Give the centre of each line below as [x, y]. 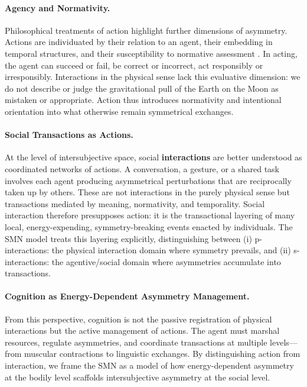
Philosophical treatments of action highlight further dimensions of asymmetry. [146, 30]
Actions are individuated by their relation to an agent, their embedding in [139, 42]
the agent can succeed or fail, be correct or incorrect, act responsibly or [134, 65]
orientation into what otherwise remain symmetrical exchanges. [119, 111]
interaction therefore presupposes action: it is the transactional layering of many [150, 215]
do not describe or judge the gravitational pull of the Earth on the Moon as [142, 88]
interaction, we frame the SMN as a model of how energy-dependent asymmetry [149, 365]
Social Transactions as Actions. [69, 135]
